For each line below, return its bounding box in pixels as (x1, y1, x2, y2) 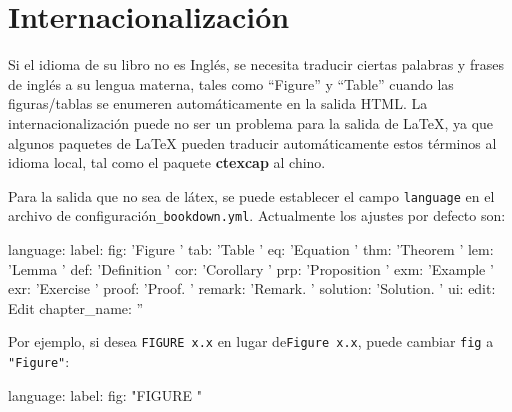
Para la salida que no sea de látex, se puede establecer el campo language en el (8, 185, 495, 206)
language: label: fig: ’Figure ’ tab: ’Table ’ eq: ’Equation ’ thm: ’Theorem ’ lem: (8, 239, 494, 259)
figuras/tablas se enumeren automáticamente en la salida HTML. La (8, 93, 428, 114)
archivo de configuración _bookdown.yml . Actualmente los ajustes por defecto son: (8, 205, 506, 226)
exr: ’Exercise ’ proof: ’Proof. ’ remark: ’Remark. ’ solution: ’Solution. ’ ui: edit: (8, 278, 496, 299)
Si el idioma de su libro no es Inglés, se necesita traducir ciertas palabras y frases (8, 54, 504, 75)
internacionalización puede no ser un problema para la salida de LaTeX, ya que (8, 112, 494, 133)
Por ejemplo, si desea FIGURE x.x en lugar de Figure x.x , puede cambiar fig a (8, 331, 494, 352)
